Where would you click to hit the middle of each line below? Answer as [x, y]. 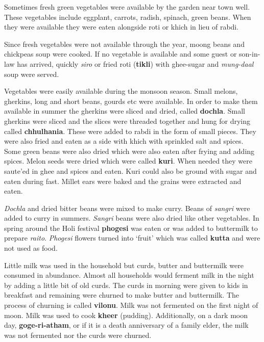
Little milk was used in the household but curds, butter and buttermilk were [124, 265]
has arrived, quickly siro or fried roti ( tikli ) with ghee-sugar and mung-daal [135, 63]
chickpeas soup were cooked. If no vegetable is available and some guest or [121, 54]
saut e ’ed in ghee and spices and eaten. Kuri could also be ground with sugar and [130, 170]
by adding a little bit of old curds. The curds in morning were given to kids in [126, 285]
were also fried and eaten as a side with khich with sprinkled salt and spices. [124, 141]
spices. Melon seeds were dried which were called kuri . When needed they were [128, 161]
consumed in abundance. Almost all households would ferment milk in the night [129, 275]
